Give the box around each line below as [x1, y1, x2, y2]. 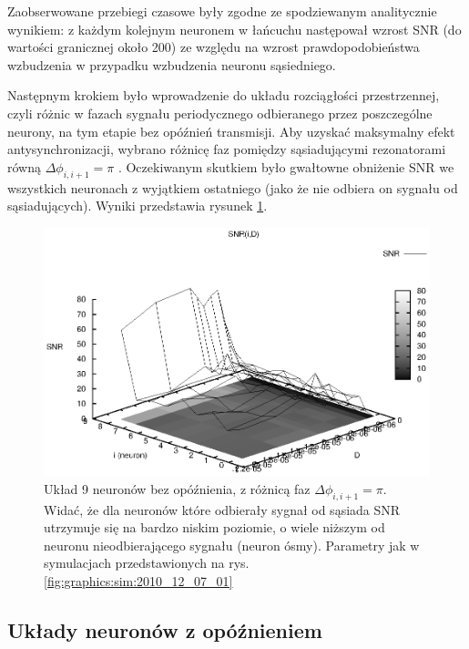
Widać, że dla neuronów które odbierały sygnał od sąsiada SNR [44, 500, 401, 519]
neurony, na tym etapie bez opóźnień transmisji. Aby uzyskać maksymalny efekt [7, 121, 455, 140]
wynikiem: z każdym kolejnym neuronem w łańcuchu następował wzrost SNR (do [7, 19, 462, 38]
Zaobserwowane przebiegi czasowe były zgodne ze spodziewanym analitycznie [7, 2, 437, 20]
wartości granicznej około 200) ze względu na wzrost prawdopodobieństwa [7, 37, 420, 57]
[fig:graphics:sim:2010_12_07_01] [44, 571, 233, 590]
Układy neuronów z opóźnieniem [7, 615, 322, 644]
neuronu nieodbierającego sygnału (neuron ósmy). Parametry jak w [44, 535, 420, 554]
